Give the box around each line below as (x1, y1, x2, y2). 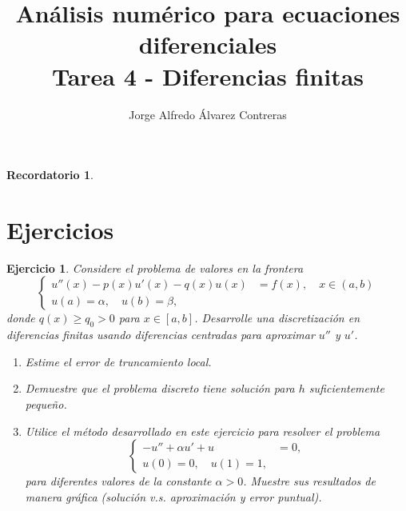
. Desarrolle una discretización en (194, 309, 360, 326)
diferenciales (138, 28, 277, 61)
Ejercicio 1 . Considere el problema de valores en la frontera (6, 259, 304, 276)
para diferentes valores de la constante (25, 473, 212, 489)
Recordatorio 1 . (6, 166, 94, 183)
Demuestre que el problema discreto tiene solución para (25, 380, 295, 397)
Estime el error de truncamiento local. (25, 353, 212, 369)
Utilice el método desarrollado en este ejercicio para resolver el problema (25, 422, 380, 439)
